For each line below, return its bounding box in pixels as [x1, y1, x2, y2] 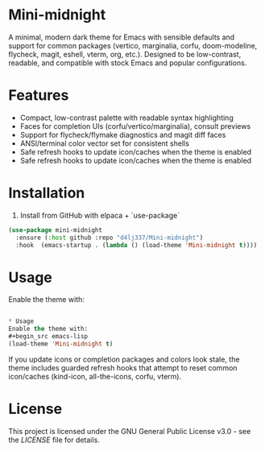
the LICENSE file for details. [8, 435, 101, 445]
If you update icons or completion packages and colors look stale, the [8, 354, 240, 364]
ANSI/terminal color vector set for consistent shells [19, 139, 189, 148]
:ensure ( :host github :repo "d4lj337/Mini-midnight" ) [15, 234, 204, 242]
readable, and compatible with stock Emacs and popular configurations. [8, 58, 247, 68]
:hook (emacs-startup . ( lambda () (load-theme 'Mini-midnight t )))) [15, 241, 258, 249]
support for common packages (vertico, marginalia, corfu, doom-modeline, [8, 40, 258, 50]
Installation [8, 184, 85, 202]
